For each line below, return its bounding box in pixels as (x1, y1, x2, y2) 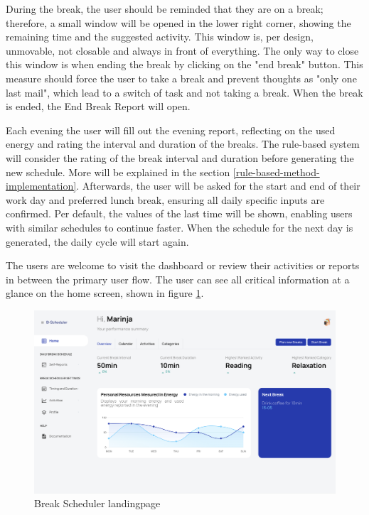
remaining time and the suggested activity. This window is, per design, (6, 29, 314, 44)
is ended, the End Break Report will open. (6, 99, 191, 114)
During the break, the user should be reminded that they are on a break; (6, 1, 323, 16)
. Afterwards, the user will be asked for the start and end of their (76, 178, 360, 193)
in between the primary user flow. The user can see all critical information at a (6, 271, 350, 286)
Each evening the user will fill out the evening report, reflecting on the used (6, 122, 336, 137)
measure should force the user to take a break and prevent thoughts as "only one (6, 70, 357, 85)
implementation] (6, 178, 77, 193)
